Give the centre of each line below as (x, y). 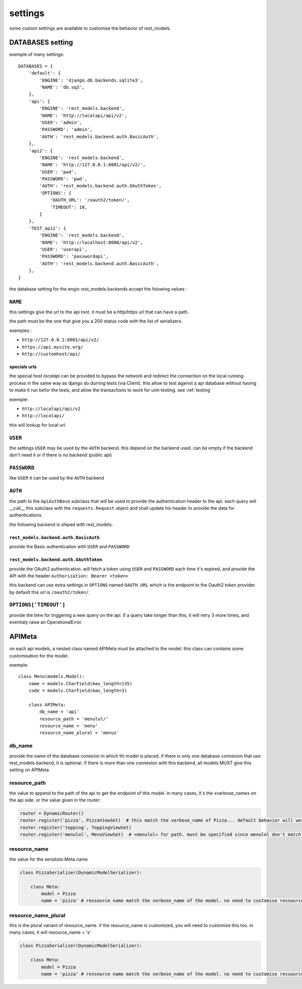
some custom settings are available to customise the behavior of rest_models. (90, 28)
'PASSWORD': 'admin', (66, 129)
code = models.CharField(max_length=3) (78, 691)
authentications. (26, 515)
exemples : (21, 331)
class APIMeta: (47, 705)
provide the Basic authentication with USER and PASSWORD (69, 547)
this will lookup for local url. (38, 425)
